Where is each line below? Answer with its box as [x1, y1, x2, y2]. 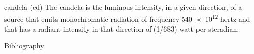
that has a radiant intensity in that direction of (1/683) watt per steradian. [4, 23, 239, 34]
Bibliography [4, 40, 44, 51]
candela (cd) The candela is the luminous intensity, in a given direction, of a [4, 2, 242, 12]
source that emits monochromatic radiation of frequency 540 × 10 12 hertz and [4, 12, 250, 24]
